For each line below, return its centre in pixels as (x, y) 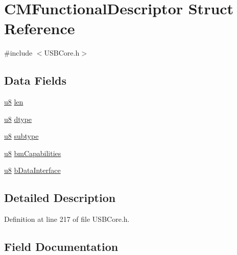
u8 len (14, 102)
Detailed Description (60, 198)
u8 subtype (21, 136)
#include (18, 53)
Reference (40, 28)
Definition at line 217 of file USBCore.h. (67, 219)
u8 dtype (18, 119)
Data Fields (35, 80)
